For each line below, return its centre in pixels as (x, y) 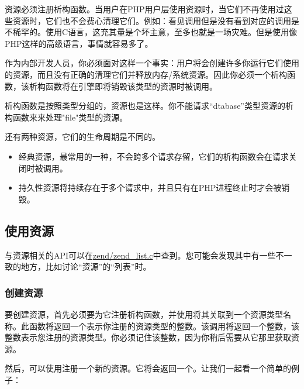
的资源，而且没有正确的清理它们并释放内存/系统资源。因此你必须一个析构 (146, 74)
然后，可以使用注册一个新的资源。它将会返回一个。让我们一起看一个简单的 (148, 368)
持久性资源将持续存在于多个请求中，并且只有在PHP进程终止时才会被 (150, 187)
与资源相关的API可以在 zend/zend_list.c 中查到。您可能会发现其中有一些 (140, 255)
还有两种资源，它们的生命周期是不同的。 (82, 137)
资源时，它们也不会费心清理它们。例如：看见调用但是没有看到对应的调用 (152, 20)
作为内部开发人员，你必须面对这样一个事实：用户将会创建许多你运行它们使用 (152, 63)
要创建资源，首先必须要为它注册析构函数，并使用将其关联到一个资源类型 (144, 314)
